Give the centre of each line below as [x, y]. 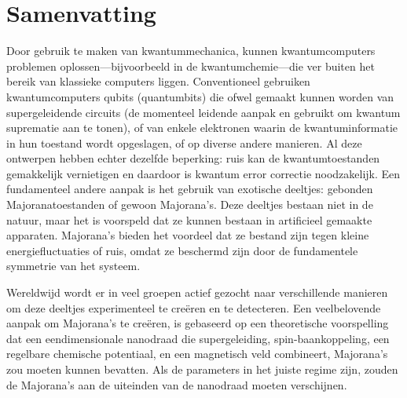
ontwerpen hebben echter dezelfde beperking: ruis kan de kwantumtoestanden [193, 158]
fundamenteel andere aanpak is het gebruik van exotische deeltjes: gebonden [190, 189]
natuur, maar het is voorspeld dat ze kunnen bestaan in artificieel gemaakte [189, 219]
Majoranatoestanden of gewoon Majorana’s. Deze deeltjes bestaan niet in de [190, 204]
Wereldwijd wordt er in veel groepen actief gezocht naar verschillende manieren [197, 292]
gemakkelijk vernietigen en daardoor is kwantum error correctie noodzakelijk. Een [203, 173]
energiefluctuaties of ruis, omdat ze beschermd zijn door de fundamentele [182, 250]
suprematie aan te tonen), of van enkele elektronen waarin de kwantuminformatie [202, 128]
